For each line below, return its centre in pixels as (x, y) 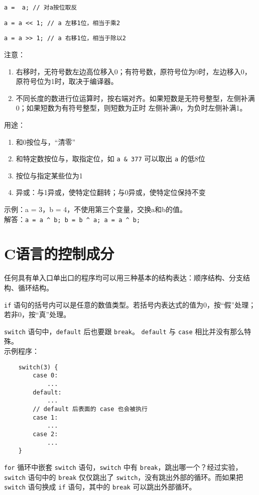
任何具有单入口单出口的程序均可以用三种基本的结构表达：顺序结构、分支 (123, 278)
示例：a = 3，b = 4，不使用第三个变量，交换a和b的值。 (95, 209)
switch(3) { (38, 367)
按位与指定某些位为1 (49, 175)
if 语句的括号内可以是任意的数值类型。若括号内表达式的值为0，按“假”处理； (130, 304)
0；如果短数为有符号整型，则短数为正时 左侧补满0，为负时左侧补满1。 (131, 108)
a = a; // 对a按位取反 (41, 8)
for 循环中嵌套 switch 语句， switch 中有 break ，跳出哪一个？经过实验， (123, 467)
